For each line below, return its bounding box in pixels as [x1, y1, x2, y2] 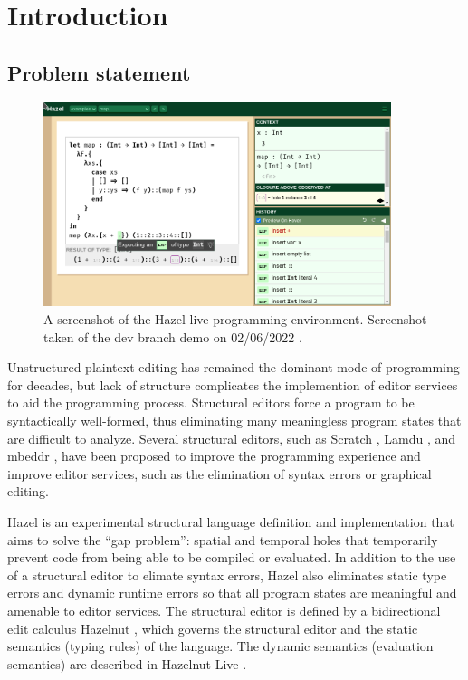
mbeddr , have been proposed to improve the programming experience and [7, 446, 421, 465]
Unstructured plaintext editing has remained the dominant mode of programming [7, 358, 460, 377]
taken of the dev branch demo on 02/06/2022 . [43, 327, 302, 346]
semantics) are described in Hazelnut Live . [7, 654, 247, 673]
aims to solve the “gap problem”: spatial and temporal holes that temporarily [7, 530, 438, 549]
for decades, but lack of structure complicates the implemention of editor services [7, 375, 458, 394]
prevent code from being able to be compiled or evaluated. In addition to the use [7, 548, 456, 567]
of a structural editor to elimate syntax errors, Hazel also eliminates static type [7, 565, 447, 584]
